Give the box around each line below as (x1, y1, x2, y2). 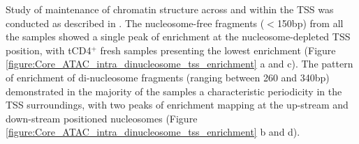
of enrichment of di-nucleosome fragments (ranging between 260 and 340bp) (6, 70, 330, 84)
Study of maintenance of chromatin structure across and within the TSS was (6, 2, 334, 16)
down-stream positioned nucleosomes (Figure (6, 111, 198, 125)
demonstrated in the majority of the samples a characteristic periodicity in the (6, 83, 342, 98)
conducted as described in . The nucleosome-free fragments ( (6, 15, 265, 30)
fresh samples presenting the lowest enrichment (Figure (100, 42, 336, 57)
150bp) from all (277, 15, 344, 30)
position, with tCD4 (6, 42, 91, 57)
